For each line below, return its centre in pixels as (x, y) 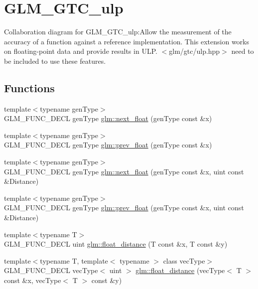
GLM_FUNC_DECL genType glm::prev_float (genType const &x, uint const (124, 208)
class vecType (184, 260)
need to (243, 51)
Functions (29, 87)
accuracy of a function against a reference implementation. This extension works (127, 41)
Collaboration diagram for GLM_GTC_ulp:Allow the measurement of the (118, 32)
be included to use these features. (55, 61)
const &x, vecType (33, 280)
